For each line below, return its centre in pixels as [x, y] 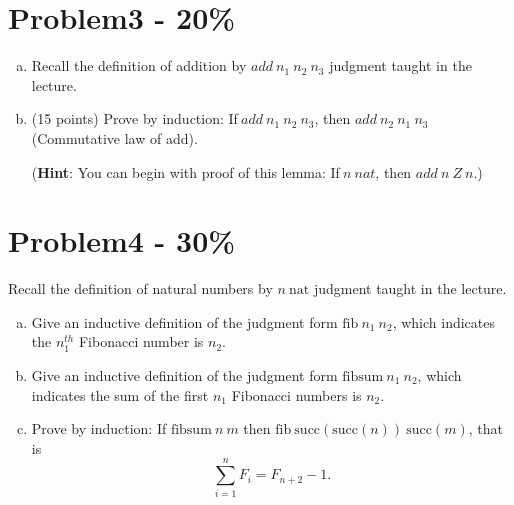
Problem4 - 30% [122, 240]
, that [485, 428]
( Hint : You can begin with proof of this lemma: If [185, 171]
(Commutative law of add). [114, 137]
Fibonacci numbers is [296, 394]
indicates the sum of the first [120, 394]
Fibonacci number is [141, 341]
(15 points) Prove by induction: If [134, 118]
